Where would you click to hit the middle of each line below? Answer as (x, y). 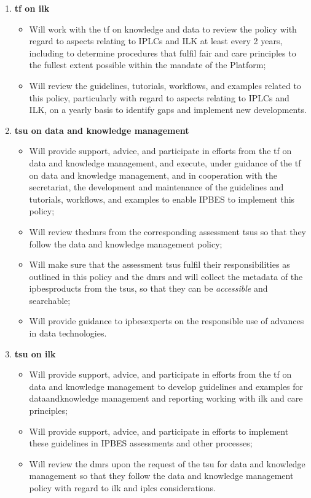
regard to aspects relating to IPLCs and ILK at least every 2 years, (156, 41)
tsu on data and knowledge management (102, 130)
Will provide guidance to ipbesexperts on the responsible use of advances (167, 321)
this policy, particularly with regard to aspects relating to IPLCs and (159, 97)
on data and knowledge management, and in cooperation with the (153, 175)
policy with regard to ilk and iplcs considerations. (122, 488)
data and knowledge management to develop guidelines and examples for (166, 386)
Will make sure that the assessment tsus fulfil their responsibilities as (159, 264)
